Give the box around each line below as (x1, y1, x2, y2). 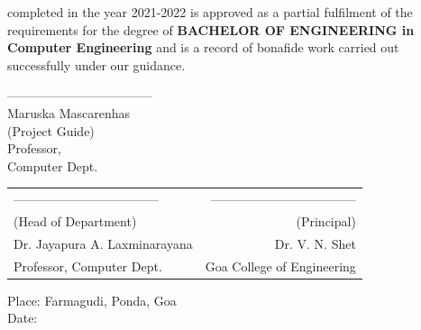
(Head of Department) (14, 211, 137, 230)
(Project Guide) (7, 121, 95, 140)
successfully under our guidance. (7, 55, 186, 74)
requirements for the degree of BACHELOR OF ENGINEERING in (7, 20, 415, 39)
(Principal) (296, 211, 356, 230)
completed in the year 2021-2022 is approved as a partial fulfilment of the (7, 3, 413, 21)
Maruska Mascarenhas (7, 103, 131, 122)
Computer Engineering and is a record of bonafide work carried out (7, 38, 399, 57)
